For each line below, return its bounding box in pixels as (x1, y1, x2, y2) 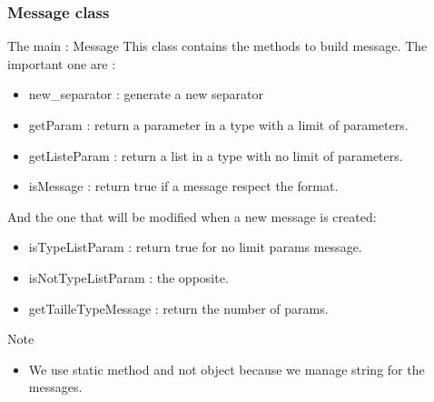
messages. (28, 377, 83, 397)
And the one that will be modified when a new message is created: (7, 206, 377, 226)
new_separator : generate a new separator (28, 85, 263, 104)
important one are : (7, 54, 116, 73)
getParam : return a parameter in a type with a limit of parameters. (28, 116, 409, 134)
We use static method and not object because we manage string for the (28, 359, 425, 378)
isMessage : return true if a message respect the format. (28, 176, 339, 196)
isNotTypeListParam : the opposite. (28, 267, 229, 286)
